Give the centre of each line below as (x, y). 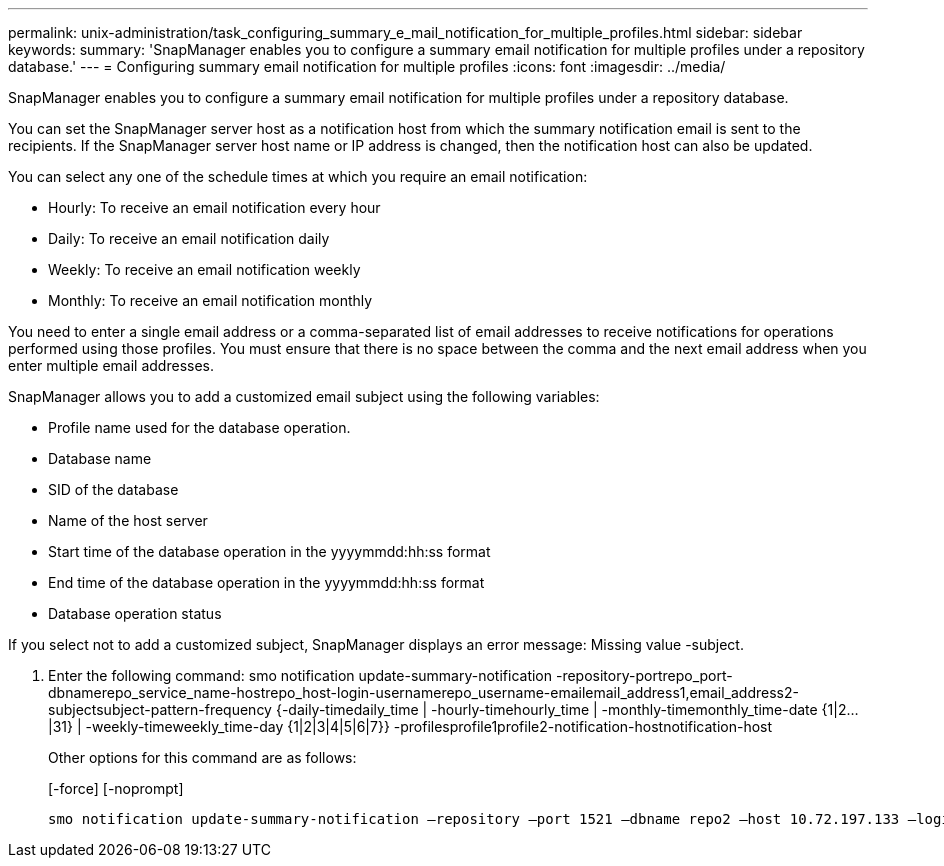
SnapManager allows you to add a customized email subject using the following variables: (304, 396)
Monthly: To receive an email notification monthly (210, 300)
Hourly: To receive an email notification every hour (214, 207)
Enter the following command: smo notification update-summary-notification (300, 675)
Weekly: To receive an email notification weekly (204, 269)
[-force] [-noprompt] (116, 788)
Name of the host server (128, 520)
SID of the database (113, 489)
